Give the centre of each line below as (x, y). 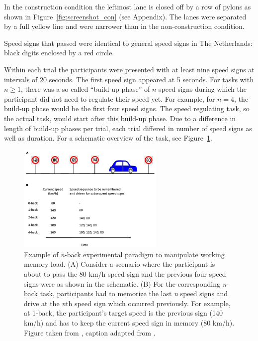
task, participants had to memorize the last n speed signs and (134, 293)
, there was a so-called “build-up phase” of (86, 89)
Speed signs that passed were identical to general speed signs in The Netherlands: (128, 43)
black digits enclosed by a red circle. (59, 53)
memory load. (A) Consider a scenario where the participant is (120, 264)
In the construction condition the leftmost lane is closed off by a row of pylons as (128, 6)
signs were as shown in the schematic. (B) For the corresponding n (125, 283)
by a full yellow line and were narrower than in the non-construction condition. (124, 26)
